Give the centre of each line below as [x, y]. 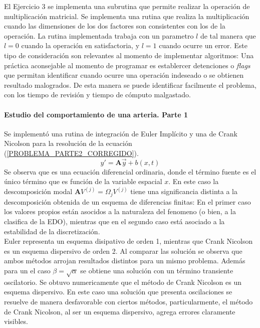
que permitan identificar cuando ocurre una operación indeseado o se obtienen [124, 75]
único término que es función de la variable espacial [83, 181]
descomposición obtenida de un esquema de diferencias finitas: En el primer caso [127, 201]
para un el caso [27, 270]
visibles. [16, 321]
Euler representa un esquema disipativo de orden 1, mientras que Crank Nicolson [128, 241]
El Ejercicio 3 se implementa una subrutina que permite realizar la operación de [127, 6]
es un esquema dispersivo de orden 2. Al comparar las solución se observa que [123, 251]
